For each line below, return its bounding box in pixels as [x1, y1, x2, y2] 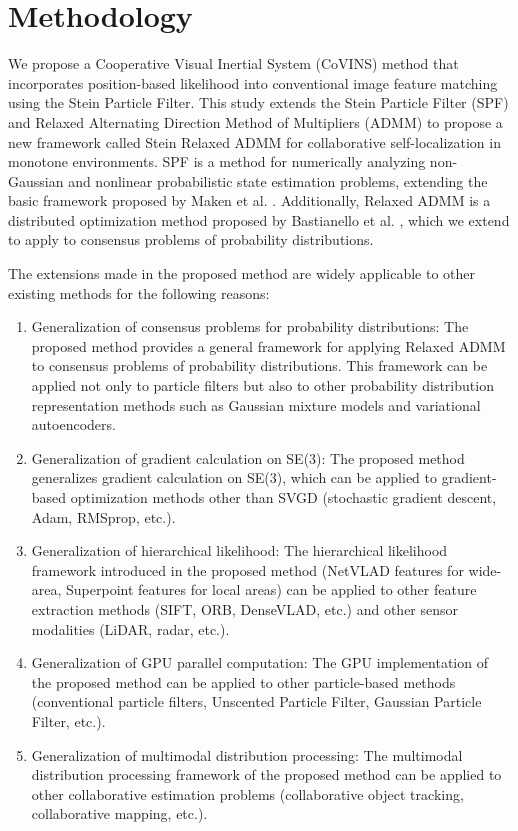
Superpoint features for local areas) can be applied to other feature [66, 579, 477, 600]
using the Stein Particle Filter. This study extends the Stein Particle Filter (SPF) [8, 92, 509, 113]
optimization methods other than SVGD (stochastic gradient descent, [70, 487, 497, 507]
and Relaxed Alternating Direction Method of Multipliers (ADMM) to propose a [8, 111, 503, 132]
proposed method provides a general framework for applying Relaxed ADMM [31, 335, 506, 356]
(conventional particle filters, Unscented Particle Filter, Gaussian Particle [31, 691, 482, 712]
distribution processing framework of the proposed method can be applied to [31, 764, 502, 785]
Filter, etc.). [31, 710, 106, 731]
